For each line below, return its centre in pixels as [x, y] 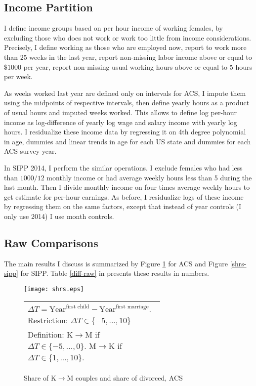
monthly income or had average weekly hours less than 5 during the [149, 177]
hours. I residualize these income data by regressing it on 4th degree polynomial [125, 132]
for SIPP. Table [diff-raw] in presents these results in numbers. [115, 273]
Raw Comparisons [51, 242]
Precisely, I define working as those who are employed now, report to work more [125, 47]
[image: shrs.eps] [54, 289]
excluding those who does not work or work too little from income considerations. [128, 37]
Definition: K [50, 334]
